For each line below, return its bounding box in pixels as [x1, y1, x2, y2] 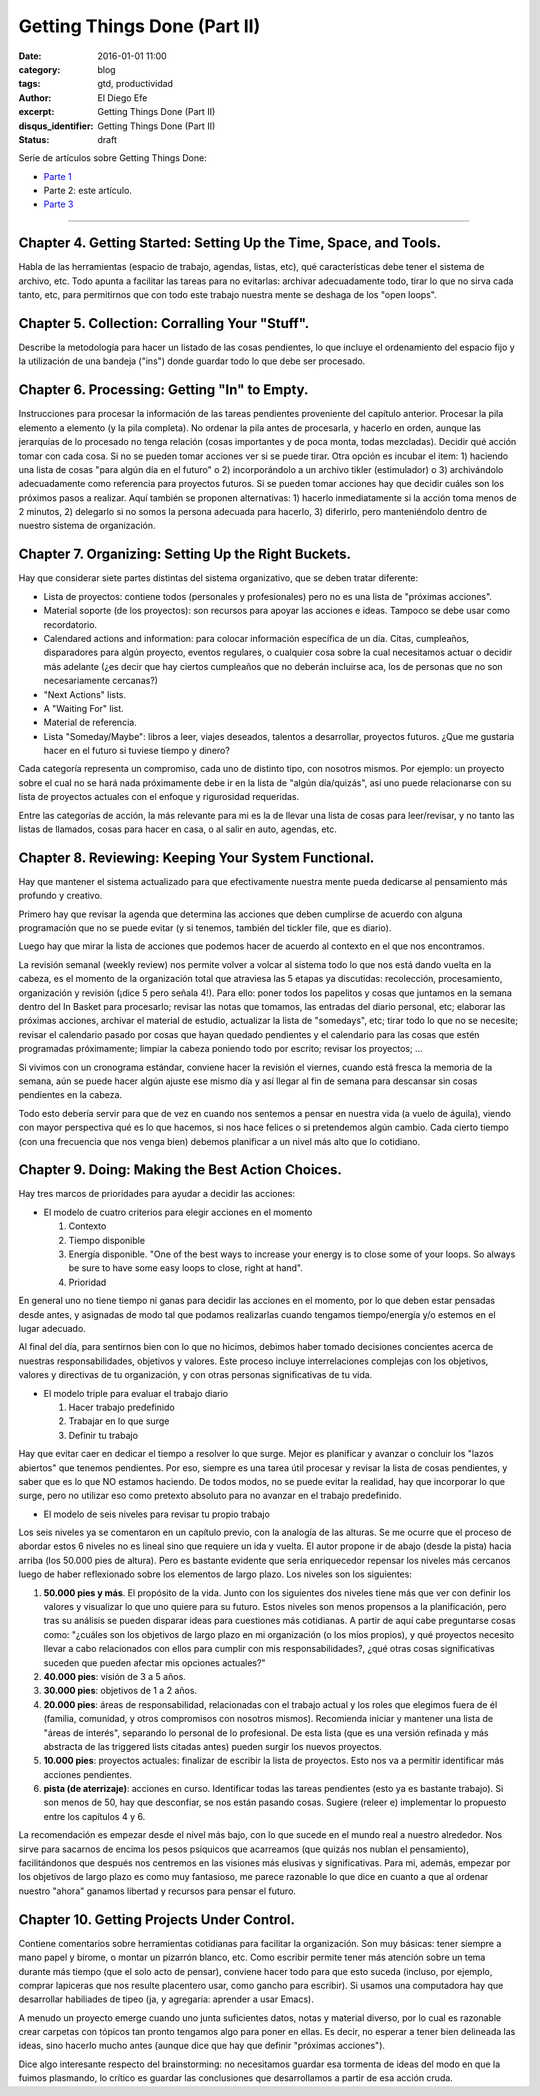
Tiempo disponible [68, 1234, 145, 1246]
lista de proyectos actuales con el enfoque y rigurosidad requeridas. [18, 791, 300, 803]
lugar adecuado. [18, 1322, 87, 1334]
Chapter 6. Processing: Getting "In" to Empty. [18, 381, 309, 399]
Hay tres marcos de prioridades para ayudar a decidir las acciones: [18, 1188, 295, 1200]
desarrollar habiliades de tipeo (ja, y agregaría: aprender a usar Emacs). [18, 1993, 314, 2005]
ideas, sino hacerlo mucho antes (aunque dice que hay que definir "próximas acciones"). [18, 2040, 385, 2052]
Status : [18, 133, 50, 145]
